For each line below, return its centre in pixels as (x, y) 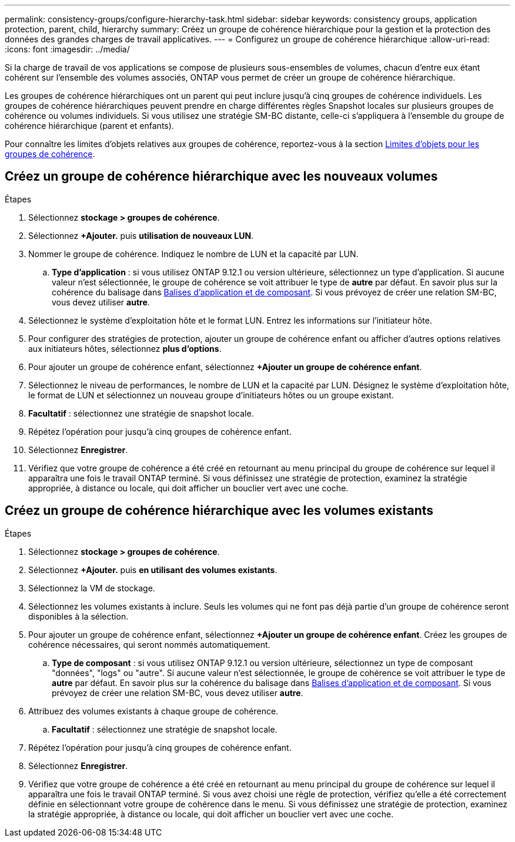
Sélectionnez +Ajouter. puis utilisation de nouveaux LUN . (141, 235)
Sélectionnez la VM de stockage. (92, 588)
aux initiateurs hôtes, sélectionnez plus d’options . (125, 348)
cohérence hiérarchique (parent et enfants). (89, 126)
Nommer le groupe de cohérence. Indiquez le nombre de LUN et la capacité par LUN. (193, 254)
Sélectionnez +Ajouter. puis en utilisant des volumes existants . (153, 570)
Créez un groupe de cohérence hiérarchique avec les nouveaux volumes (221, 177)
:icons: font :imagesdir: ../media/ (67, 49)
